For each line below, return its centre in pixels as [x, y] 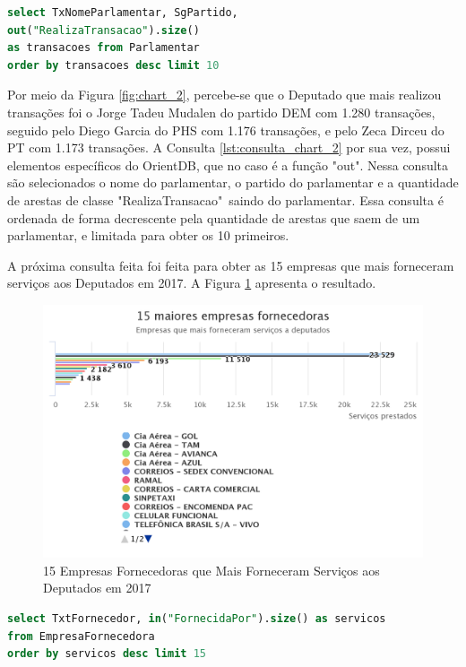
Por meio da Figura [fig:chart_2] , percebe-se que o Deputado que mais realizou [224, 95]
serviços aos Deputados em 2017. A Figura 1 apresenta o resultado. [192, 283]
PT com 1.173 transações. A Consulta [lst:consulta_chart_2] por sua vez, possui [229, 147]
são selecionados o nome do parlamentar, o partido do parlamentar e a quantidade [233, 182]
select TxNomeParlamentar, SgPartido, [123, 13]
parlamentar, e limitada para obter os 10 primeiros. [148, 235]
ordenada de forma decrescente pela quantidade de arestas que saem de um [214, 217]
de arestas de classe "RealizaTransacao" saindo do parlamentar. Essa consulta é [225, 199]
